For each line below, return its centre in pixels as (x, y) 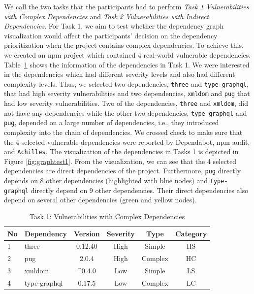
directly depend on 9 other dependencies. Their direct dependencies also (140, 190)
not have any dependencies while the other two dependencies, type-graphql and (126, 113)
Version (87, 233)
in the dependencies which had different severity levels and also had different (120, 74)
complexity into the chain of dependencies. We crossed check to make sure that (123, 132)
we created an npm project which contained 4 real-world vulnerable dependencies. (127, 54)
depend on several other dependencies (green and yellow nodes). (100, 200)
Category (191, 233)
